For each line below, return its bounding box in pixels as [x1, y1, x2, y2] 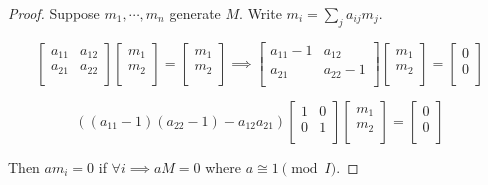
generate [169, 3, 221, 23]
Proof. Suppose [8, 3, 100, 23]
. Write [239, 3, 282, 23]
